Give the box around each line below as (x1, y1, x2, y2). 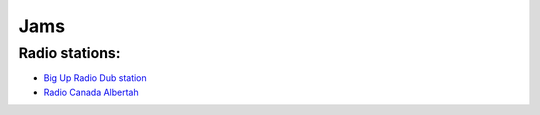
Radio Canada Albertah (43, 86, 139, 98)
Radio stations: (18, 44, 121, 62)
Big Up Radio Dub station (43, 72, 147, 84)
